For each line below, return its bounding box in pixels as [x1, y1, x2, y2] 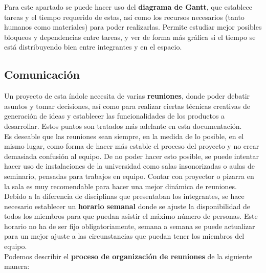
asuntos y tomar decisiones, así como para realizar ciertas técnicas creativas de [4, 100, 251, 111]
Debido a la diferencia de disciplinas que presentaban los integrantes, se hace [4, 191, 245, 201]
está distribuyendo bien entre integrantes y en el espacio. [4, 41, 182, 52]
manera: [4, 261, 30, 271]
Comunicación [4, 66, 80, 82]
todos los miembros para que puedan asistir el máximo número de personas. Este [4, 211, 258, 221]
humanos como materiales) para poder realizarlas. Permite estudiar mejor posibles [4, 21, 262, 32]
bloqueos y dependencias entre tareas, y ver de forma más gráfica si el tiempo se [4, 31, 256, 42]
